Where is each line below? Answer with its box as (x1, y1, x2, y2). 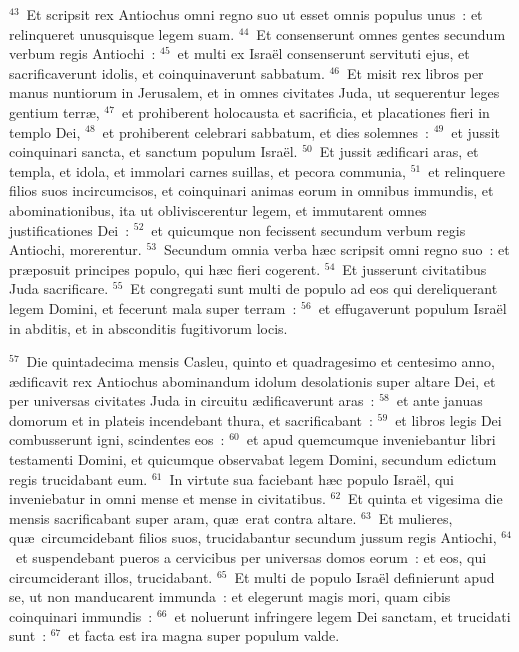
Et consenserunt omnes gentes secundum (256, 23, 506, 44)
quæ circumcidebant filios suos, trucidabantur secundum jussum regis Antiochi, (9, 527, 497, 548)
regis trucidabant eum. (9, 468, 148, 489)
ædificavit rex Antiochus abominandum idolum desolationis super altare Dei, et (9, 370, 496, 391)
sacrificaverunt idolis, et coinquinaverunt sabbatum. (9, 62, 325, 83)
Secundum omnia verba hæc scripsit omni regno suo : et (163, 239, 510, 260)
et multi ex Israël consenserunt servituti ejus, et (177, 43, 470, 64)
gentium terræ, (9, 101, 100, 122)
